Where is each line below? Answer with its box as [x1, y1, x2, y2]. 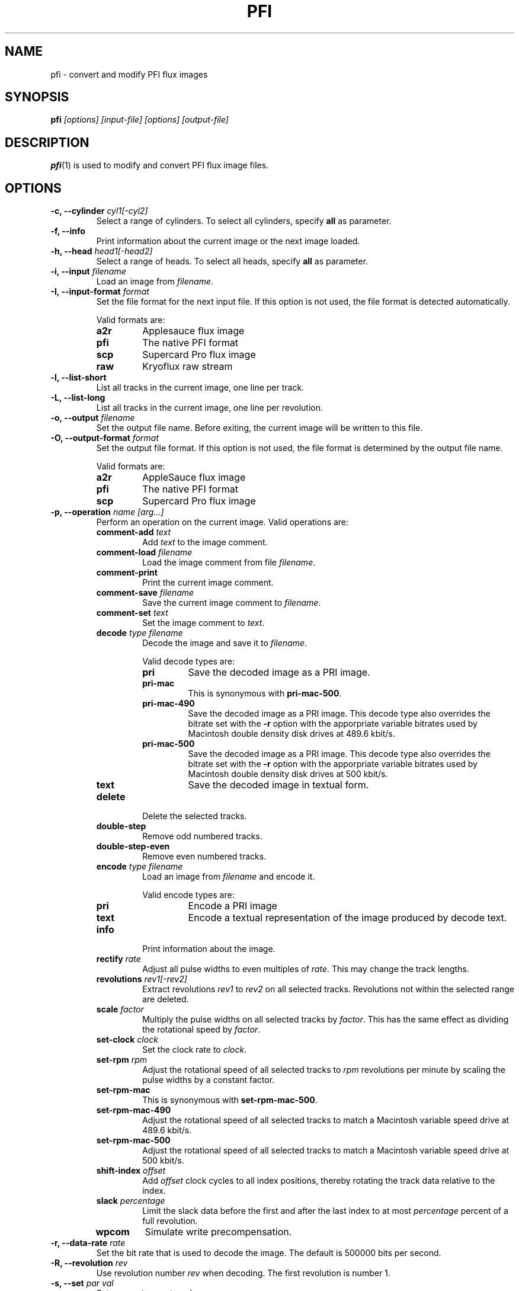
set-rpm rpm [96, 1054, 148, 1065]
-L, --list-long [50, 392, 105, 403]
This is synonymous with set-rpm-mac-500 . [142, 1095, 318, 1105]
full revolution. [142, 1216, 198, 1226]
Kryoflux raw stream [142, 360, 233, 373]
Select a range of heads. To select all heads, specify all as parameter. [96, 256, 369, 267]
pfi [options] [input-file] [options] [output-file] [50, 114, 229, 125]
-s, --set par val [50, 1278, 114, 1289]
